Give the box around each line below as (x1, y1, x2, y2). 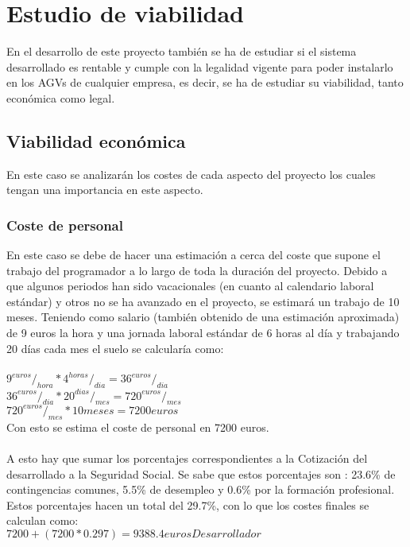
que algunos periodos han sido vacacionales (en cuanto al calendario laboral (6, 277, 374, 294)
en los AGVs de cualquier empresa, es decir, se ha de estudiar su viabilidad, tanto (6, 74, 404, 91)
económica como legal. (6, 89, 115, 106)
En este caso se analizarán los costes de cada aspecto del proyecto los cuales (6, 165, 376, 182)
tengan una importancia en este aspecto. (6, 181, 203, 198)
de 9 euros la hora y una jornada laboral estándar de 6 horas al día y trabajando (6, 324, 400, 341)
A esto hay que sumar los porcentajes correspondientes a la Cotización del (6, 449, 368, 466)
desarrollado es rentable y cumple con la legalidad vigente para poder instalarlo (6, 58, 393, 75)
